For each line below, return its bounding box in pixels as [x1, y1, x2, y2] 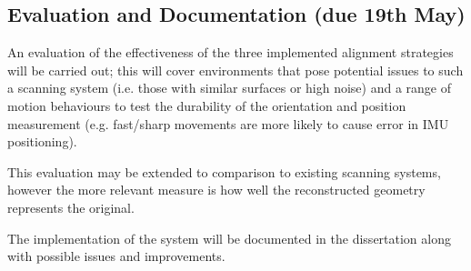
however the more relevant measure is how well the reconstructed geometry [7, 180, 426, 199]
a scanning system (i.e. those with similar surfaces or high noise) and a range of [7, 78, 452, 97]
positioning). [7, 132, 77, 151]
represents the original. [7, 197, 135, 216]
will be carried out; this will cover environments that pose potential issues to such [7, 60, 464, 79]
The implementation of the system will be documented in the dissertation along [7, 228, 451, 247]
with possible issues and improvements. [7, 246, 225, 266]
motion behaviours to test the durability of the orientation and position [7, 95, 406, 115]
